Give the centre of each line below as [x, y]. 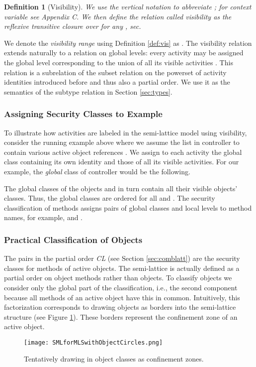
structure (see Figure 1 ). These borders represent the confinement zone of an [121, 316]
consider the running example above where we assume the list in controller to [122, 142]
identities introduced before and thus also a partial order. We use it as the [117, 82]
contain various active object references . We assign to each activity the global [123, 152]
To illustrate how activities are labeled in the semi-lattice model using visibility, [126, 132]
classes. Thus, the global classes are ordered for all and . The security [110, 198]
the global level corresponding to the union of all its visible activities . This [119, 62]
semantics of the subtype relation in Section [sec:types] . [88, 91]
